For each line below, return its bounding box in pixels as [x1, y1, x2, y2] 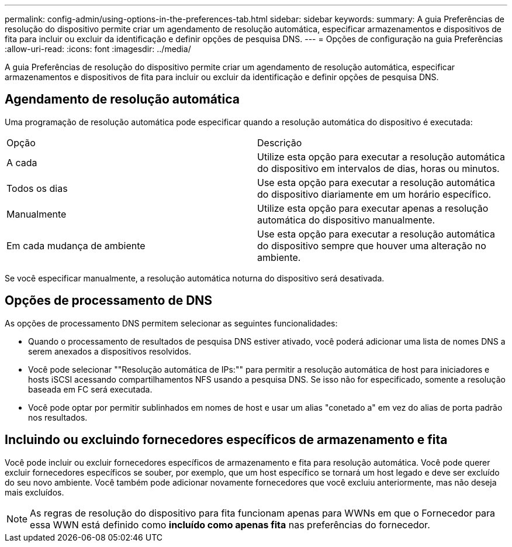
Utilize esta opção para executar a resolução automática [257, 150, 505, 163]
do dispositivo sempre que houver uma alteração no [257, 239, 486, 252]
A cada [6, 156, 37, 168]
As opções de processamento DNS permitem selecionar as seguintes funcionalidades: [5, 318, 338, 328]
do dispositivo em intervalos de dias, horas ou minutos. [257, 162, 500, 174]
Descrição [257, 136, 302, 149]
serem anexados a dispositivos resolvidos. [28, 346, 192, 356]
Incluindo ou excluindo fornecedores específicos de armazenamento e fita [5, 432, 448, 448]
